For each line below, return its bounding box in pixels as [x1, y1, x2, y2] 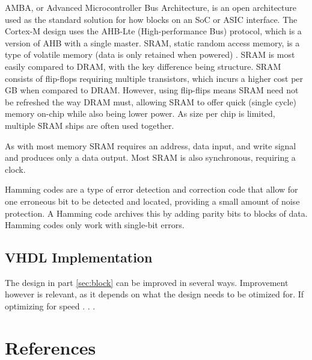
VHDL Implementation [5, 248, 153, 267]
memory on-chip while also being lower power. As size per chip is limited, [5, 107, 275, 120]
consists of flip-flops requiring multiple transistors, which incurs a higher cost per [5, 72, 304, 84]
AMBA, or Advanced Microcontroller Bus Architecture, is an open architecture [5, 1, 297, 13]
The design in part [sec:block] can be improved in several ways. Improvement [5, 276, 289, 288]
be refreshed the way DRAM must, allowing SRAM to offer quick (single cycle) [5, 95, 297, 108]
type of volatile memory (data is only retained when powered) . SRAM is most [5, 48, 295, 61]
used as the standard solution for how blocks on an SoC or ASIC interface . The [5, 13, 298, 25]
